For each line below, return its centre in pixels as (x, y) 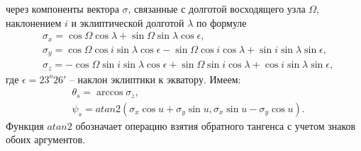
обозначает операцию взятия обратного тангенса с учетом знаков (216, 125)
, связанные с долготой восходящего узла (217, 8)
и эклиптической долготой (128, 22)
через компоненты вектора (62, 8)
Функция (25, 125)
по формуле (222, 22)
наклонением (34, 22)
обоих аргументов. (46, 139)
